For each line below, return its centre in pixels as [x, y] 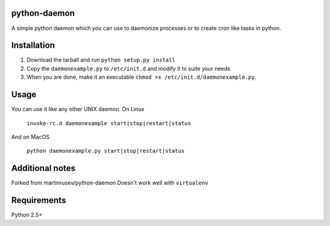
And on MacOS [31, 137]
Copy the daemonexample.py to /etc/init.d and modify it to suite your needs [128, 68]
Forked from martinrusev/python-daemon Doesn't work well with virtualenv [110, 183]
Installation [33, 46]
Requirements [39, 200]
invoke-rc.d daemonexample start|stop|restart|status [109, 123]
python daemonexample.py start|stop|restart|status [106, 151]
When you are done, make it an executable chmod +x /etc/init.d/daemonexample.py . [141, 77]
